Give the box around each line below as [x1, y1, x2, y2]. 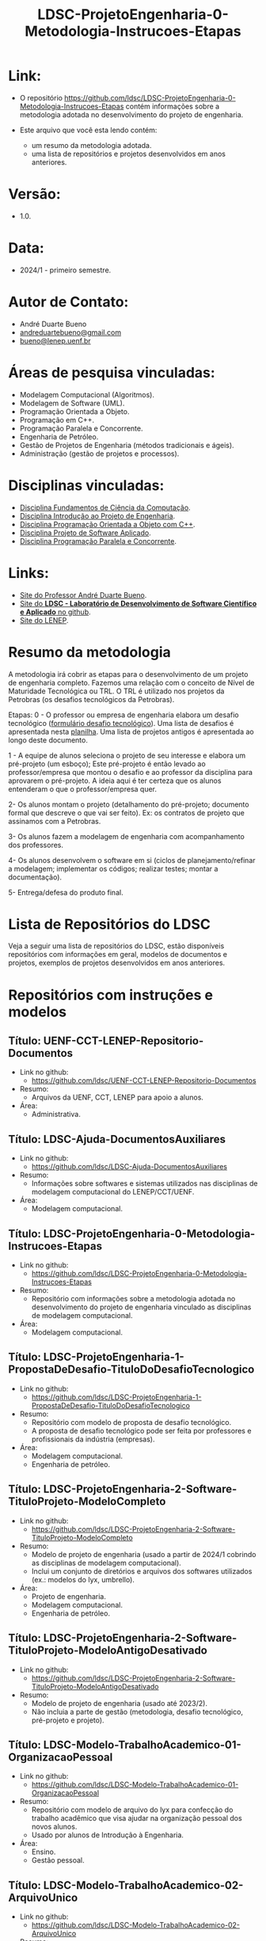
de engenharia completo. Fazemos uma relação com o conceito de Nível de [8, 678, 255, 687]
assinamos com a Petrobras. [8, 816, 101, 826]
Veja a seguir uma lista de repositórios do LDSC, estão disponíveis [8, 941, 225, 951]
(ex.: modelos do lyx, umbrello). [31, 1574, 135, 1584]
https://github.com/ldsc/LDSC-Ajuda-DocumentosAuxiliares [31, 1162, 228, 1172]
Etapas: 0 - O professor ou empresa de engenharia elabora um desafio [8, 710, 239, 720]
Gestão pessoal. [31, 1856, 85, 1865]
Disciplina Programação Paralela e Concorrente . [19, 536, 177, 545]
